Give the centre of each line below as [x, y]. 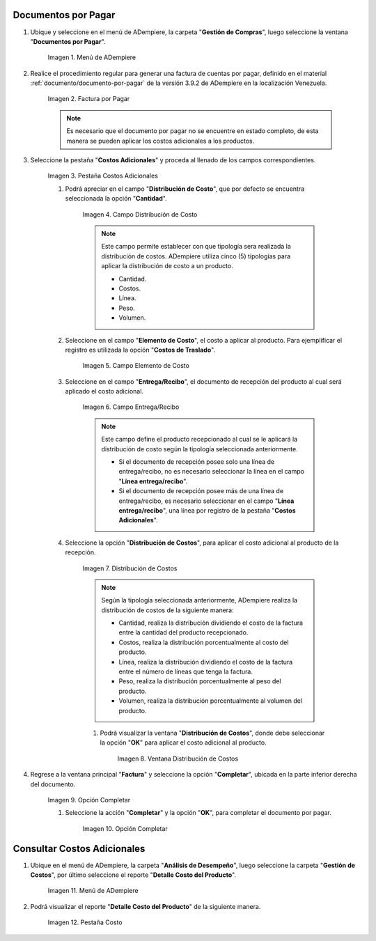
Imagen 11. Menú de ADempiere [93, 891]
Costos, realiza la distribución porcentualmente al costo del [204, 642]
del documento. [53, 784]
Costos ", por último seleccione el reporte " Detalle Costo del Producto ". [133, 875]
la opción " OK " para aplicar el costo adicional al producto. [183, 742]
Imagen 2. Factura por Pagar [89, 99]
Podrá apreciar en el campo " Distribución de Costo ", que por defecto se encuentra [185, 189]
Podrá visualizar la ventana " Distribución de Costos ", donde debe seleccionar [212, 733]
